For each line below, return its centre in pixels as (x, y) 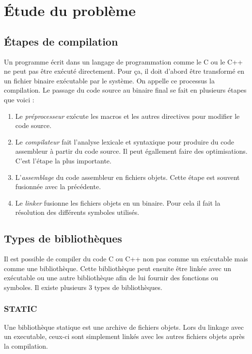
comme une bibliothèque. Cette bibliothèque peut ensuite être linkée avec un (118, 268)
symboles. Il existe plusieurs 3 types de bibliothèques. (83, 287)
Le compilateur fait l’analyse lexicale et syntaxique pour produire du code (125, 141)
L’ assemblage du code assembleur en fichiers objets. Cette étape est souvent (127, 177)
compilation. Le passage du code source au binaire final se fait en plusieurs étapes (125, 90)
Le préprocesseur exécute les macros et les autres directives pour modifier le (127, 116)
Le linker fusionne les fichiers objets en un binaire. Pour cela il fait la (118, 202)
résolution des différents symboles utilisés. (77, 212)
